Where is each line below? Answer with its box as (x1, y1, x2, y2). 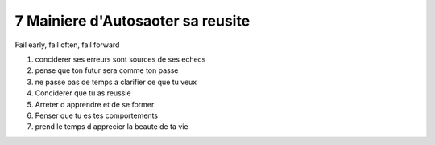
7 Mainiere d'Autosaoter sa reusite (14, 12, 251, 30)
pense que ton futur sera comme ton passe (35, 66, 179, 75)
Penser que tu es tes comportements (35, 111, 159, 120)
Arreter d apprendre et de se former (35, 99, 155, 109)
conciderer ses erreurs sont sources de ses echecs (35, 54, 206, 64)
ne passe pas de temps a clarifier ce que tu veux (35, 77, 197, 87)
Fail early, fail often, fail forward (14, 40, 120, 50)
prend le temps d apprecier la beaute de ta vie (35, 122, 188, 131)
